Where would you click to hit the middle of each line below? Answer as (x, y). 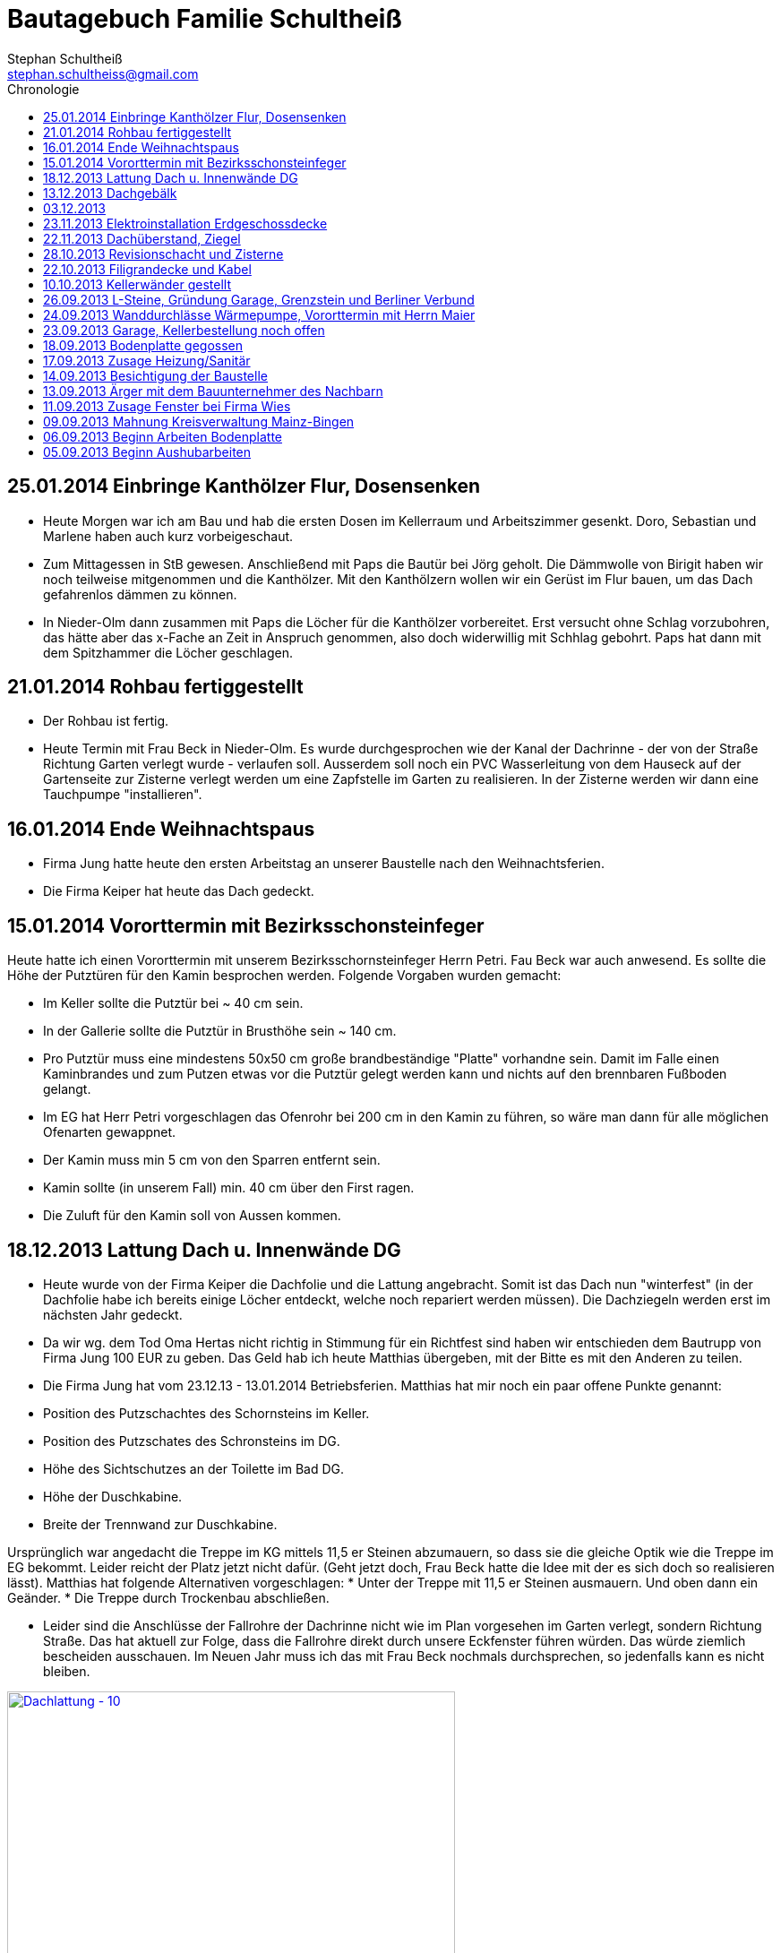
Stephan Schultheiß (65, 58)
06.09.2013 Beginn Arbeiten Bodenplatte (163, 436)
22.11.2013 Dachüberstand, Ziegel (142, 238)
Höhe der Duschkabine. (113, 1496)
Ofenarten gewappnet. (110, 1132)
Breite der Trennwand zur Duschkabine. (160, 1524)
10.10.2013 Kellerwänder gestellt (137, 284)
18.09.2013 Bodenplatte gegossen (143, 345)
